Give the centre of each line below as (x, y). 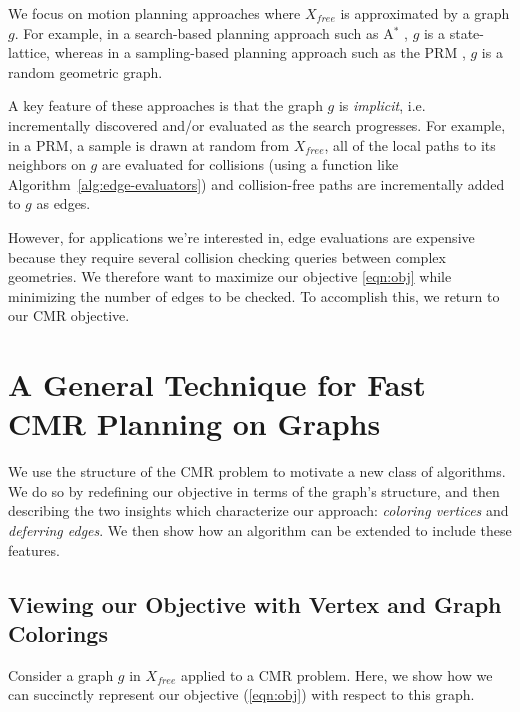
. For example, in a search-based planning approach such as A (204, 32)
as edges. (63, 203)
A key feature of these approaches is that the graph (165, 105)
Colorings (58, 632)
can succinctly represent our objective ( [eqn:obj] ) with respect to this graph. (241, 694)
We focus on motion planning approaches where (154, 13)
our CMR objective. (69, 315)
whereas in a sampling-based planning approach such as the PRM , (260, 52)
